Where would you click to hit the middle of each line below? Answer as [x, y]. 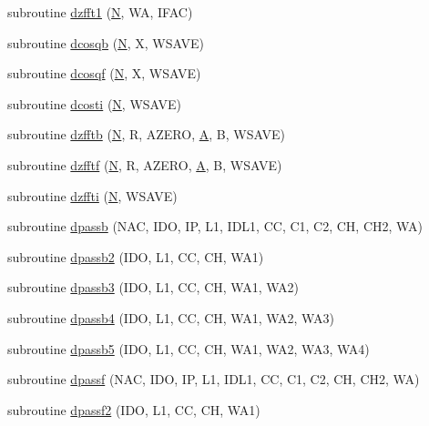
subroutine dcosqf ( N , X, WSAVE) [104, 73]
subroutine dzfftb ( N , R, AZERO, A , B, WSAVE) [146, 134]
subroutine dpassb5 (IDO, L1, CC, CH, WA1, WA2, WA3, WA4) [189, 348]
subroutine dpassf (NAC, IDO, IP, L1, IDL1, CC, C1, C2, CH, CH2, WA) [214, 379]
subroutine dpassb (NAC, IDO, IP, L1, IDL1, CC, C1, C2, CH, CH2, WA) [215, 226]
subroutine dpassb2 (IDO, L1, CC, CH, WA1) [136, 256]
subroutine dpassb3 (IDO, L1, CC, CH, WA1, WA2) [153, 287]
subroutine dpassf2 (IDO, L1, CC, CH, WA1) [134, 409]
